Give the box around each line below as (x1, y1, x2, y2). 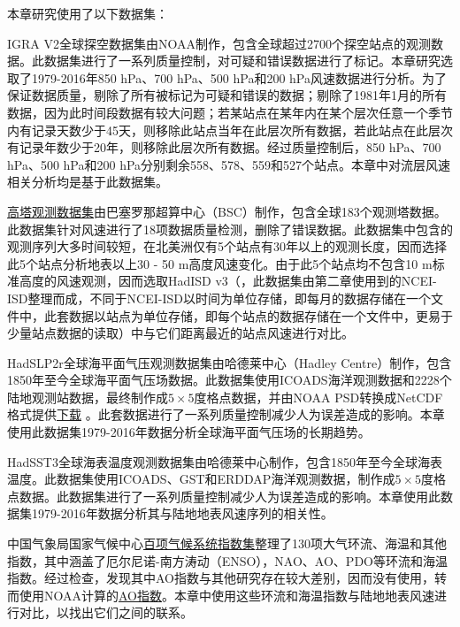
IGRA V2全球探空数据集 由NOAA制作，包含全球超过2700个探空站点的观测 (7, 34, 432, 52)
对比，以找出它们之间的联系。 (19, 603, 193, 622)
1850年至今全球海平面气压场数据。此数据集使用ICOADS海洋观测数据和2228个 (7, 371, 452, 389)
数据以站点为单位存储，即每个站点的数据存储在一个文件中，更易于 (68, 306, 453, 325)
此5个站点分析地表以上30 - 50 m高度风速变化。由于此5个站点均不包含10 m (7, 254, 433, 272)
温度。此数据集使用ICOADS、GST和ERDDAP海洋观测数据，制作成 (7, 470, 395, 488)
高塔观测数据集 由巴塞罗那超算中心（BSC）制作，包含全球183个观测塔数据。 (7, 202, 447, 220)
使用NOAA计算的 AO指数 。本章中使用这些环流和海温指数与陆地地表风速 (19, 585, 434, 604)
